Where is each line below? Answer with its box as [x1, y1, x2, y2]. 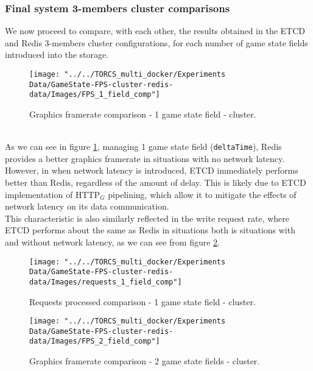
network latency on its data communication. [5, 200, 169, 213]
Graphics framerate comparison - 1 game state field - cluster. [29, 107, 256, 120]
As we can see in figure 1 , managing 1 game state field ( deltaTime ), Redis [5, 140, 282, 153]
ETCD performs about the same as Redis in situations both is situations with [5, 224, 295, 236]
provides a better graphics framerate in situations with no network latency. [5, 152, 285, 164]
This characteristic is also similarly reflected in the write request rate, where [5, 211, 289, 224]
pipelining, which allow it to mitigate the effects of [108, 188, 297, 200]
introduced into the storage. [5, 48, 109, 61]
